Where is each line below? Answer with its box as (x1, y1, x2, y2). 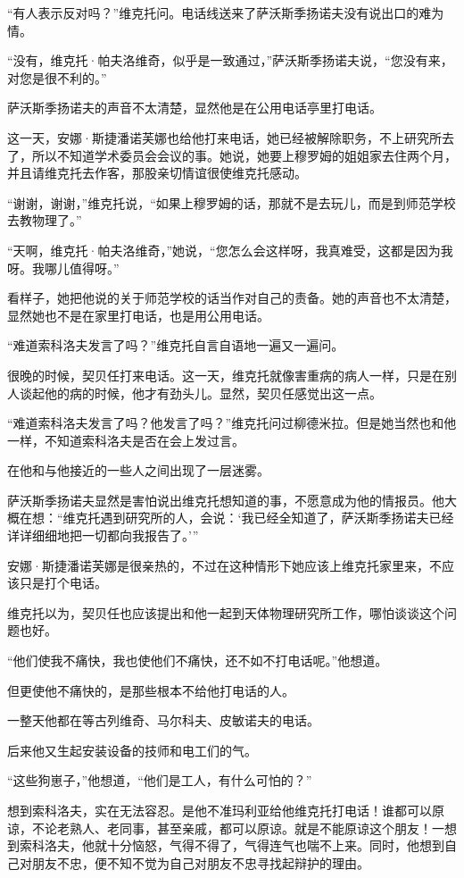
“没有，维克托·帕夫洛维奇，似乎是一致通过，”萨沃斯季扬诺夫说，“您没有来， (7, 51, 453, 70)
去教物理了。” (7, 211, 82, 230)
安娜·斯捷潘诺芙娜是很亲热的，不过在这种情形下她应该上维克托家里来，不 (7, 556, 442, 574)
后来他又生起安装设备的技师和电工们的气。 (7, 740, 257, 759)
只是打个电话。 (19, 573, 107, 592)
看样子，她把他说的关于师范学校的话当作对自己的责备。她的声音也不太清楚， (7, 288, 457, 307)
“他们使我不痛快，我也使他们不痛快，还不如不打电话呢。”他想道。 (7, 651, 388, 670)
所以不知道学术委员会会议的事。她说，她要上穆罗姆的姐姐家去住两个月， (31, 146, 457, 164)
